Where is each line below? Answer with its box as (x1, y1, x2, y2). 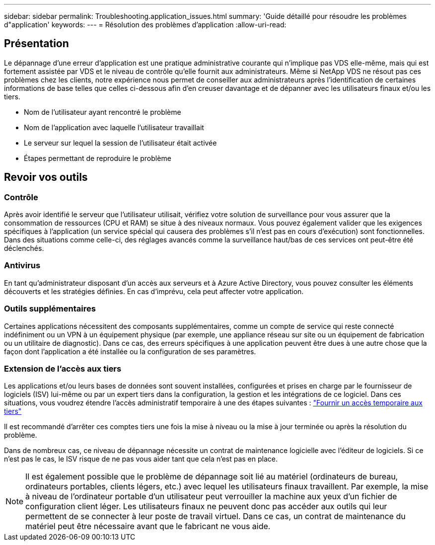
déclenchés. (4, 244, 44, 253)
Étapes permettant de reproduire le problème (24, 154, 171, 162)
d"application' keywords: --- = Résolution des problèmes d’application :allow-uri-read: (4, 20, 287, 29)
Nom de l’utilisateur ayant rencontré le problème (24, 107, 181, 116)
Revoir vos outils (4, 171, 88, 184)
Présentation (4, 37, 69, 50)
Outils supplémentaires (4, 304, 96, 314)
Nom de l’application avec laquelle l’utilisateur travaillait (24, 123, 204, 132)
